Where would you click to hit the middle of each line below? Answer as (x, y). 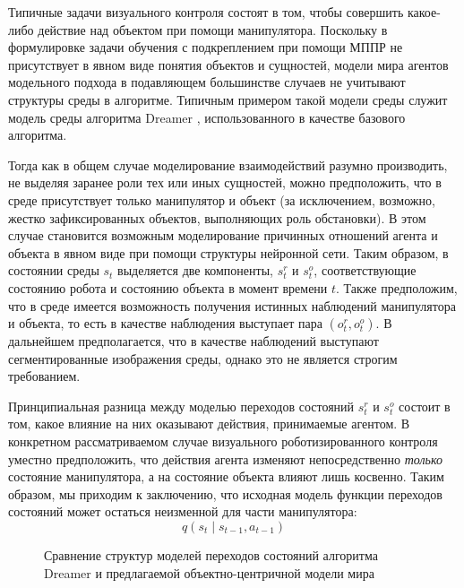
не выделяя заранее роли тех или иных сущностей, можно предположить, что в (225, 182)
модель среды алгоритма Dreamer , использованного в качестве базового (207, 117)
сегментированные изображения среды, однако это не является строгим (203, 358)
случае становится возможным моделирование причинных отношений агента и (223, 235)
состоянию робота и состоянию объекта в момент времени (168, 287)
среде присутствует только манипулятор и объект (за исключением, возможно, (222, 199)
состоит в (425, 406)
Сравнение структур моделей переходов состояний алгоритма (211, 555)
